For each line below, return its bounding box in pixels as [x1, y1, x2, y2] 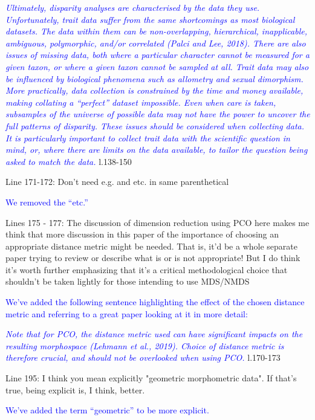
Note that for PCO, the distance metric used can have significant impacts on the [5, 328, 303, 340]
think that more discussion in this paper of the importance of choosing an [5, 228, 279, 241]
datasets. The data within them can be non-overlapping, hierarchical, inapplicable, [5, 25, 307, 37]
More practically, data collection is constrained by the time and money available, [5, 84, 304, 97]
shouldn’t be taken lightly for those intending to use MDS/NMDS [5, 275, 250, 288]
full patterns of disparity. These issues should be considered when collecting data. [5, 119, 305, 132]
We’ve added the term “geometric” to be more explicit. [5, 404, 209, 416]
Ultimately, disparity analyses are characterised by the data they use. [5, 1, 260, 13]
